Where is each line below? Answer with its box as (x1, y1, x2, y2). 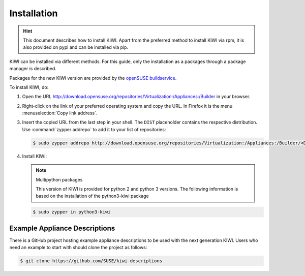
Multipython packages (36, 176, 83, 182)
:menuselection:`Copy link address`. (22, 110, 98, 116)
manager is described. (9, 66, 57, 72)
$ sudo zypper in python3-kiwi (33, 209, 111, 215)
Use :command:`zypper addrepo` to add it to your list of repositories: (22, 126, 166, 132)
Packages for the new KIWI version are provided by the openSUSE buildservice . (9, 75, 177, 81)
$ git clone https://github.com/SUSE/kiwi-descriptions (20, 258, 163, 264)
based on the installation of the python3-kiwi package (36, 193, 149, 199)
